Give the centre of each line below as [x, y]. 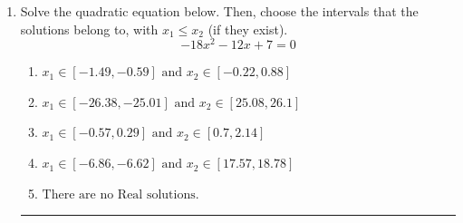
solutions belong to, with [89, 29]
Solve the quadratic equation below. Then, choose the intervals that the [219, 11]
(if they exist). [248, 29]
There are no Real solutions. [121, 194]
